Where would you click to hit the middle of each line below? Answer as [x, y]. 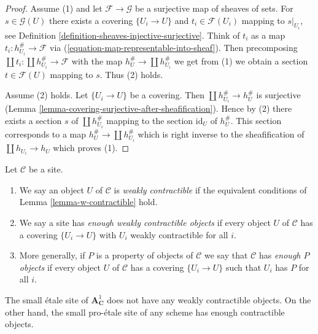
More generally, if [52, 255]
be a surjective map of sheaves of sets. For [214, 8]
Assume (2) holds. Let [47, 95]
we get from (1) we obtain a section [241, 60]
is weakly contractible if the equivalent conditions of [210, 189]
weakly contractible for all [179, 234]
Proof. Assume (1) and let [54, 8]
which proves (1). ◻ [91, 148]
